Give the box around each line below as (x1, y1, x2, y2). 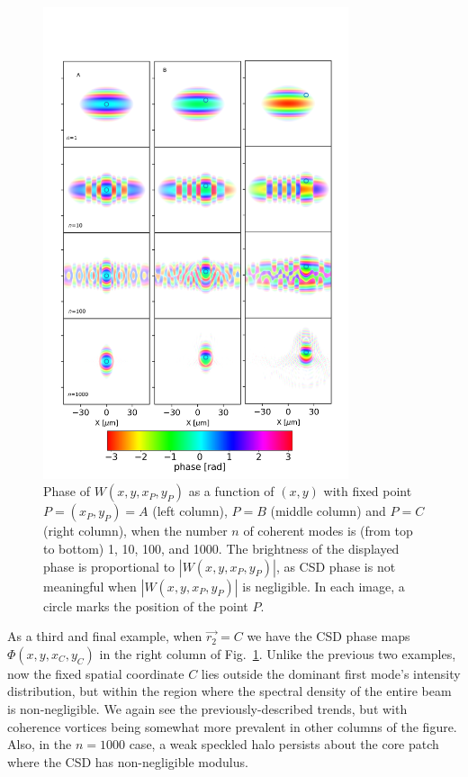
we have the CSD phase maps (247, 627, 410, 646)
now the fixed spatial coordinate (7, 664, 184, 682)
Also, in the (7, 735, 72, 754)
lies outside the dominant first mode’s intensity (201, 664, 461, 682)
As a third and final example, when (7, 627, 202, 646)
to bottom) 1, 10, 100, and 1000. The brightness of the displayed (43, 539, 400, 558)
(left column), (152, 501, 228, 520)
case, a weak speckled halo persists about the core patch (129, 735, 439, 754)
